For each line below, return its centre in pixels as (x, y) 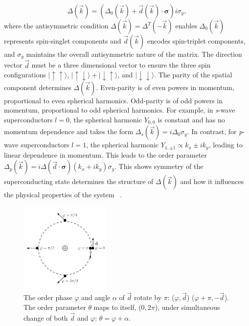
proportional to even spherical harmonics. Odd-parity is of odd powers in (113, 100)
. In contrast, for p (215, 131)
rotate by (148, 297)
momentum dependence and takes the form (69, 131)
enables (186, 25)
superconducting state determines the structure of (79, 181)
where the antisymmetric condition (56, 25)
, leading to (226, 145)
